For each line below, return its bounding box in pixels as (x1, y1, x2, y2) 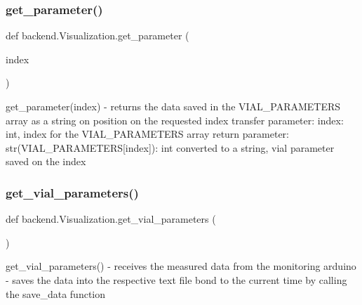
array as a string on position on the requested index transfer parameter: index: (6, 112, 344, 127)
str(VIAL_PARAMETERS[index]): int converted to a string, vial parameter (6, 140, 335, 155)
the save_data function (6, 286, 106, 301)
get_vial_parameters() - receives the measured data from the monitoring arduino (6, 259, 356, 273)
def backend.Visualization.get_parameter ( (6, 28, 189, 43)
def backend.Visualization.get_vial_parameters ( (6, 212, 216, 226)
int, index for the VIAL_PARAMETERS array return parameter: (6, 126, 289, 141)
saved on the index (6, 154, 86, 169)
